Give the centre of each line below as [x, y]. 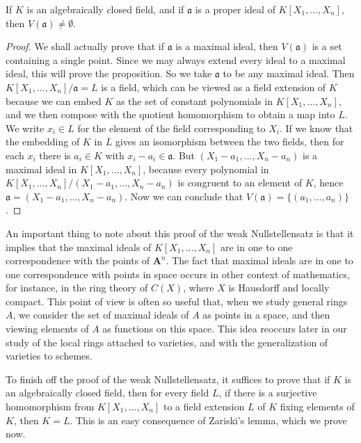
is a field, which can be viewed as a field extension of [214, 87]
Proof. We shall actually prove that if [85, 46]
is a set [327, 46]
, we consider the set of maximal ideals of [101, 315]
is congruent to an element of [240, 183]
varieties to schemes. [49, 356]
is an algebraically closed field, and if [105, 9]
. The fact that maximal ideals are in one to [259, 260]
